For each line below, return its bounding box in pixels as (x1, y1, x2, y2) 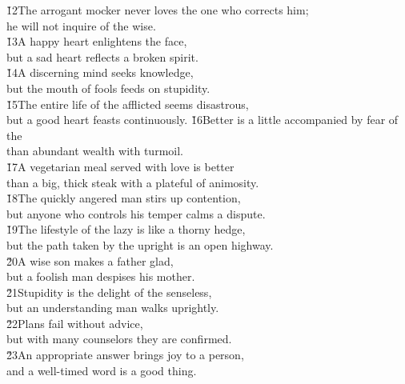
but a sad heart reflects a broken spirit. (6, 48, 198, 65)
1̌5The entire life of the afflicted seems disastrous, (6, 95, 249, 112)
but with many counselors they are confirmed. (6, 330, 232, 347)
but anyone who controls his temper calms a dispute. (6, 205, 266, 222)
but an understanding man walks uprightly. (6, 299, 219, 316)
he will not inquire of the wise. (6, 17, 156, 34)
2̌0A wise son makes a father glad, (6, 252, 174, 269)
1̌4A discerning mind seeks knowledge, (6, 64, 194, 81)
